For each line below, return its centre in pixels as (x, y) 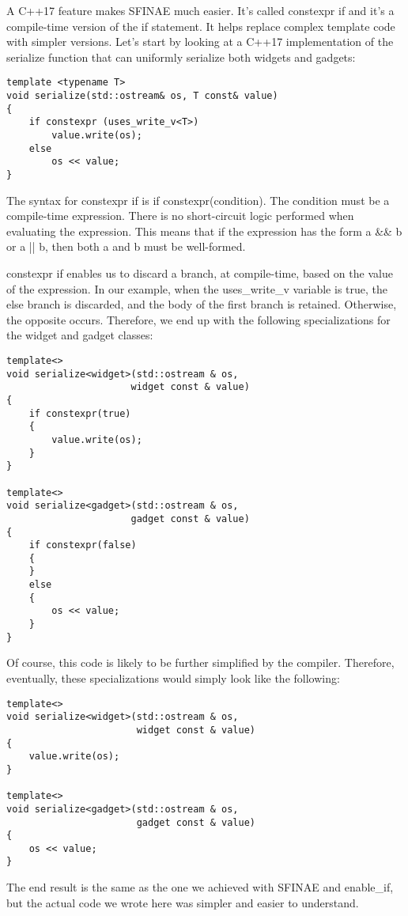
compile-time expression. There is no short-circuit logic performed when (180, 216)
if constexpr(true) (80, 413)
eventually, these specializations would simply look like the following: (173, 678)
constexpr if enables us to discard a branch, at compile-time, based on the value (200, 273)
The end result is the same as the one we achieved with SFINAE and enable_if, (200, 887)
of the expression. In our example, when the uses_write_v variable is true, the (197, 288)
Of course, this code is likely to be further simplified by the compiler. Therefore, (200, 662)
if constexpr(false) (83, 545)
